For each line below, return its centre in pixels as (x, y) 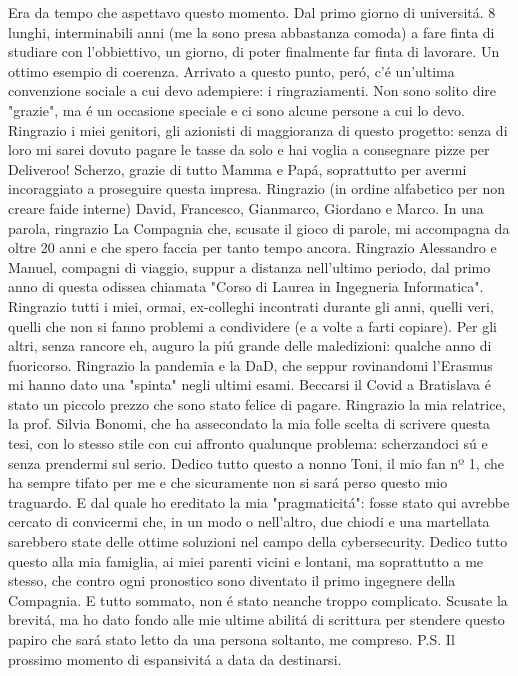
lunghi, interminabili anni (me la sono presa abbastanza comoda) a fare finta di (251, 31)
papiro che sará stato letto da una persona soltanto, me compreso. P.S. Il (231, 639)
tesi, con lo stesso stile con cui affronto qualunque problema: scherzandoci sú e (248, 443)
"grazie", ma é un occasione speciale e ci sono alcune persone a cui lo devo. (236, 109)
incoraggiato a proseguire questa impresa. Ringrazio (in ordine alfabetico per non (256, 188)
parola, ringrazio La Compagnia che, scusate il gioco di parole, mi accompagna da (259, 227)
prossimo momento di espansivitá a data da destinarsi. (175, 658)
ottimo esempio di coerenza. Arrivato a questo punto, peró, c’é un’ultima (231, 70)
